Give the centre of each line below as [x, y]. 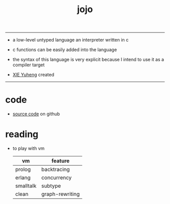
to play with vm [28, 148]
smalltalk [26, 186]
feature [60, 161]
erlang [23, 178]
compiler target [29, 65]
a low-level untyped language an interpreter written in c [71, 40]
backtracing [55, 170]
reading [22, 134]
